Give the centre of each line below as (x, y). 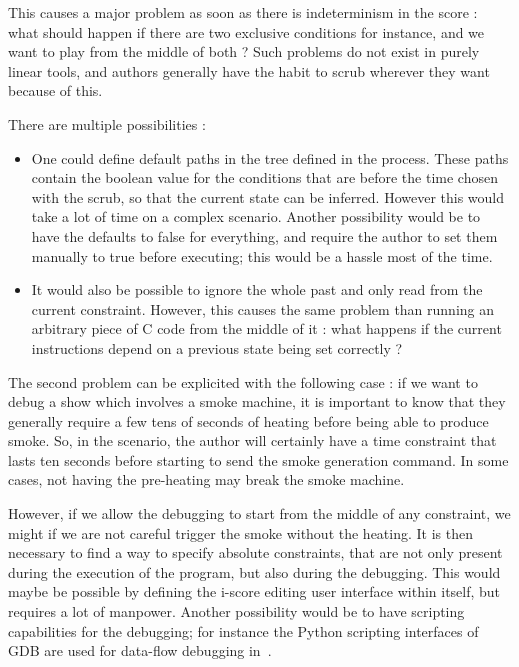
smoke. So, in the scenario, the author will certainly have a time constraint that (252, 440)
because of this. (55, 90)
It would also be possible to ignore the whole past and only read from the (257, 289)
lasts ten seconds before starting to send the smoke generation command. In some (258, 459)
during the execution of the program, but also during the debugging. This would (254, 571)
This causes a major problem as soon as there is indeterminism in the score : (243, 12)
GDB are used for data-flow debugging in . (140, 650)
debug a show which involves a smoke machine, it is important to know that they (257, 401)
